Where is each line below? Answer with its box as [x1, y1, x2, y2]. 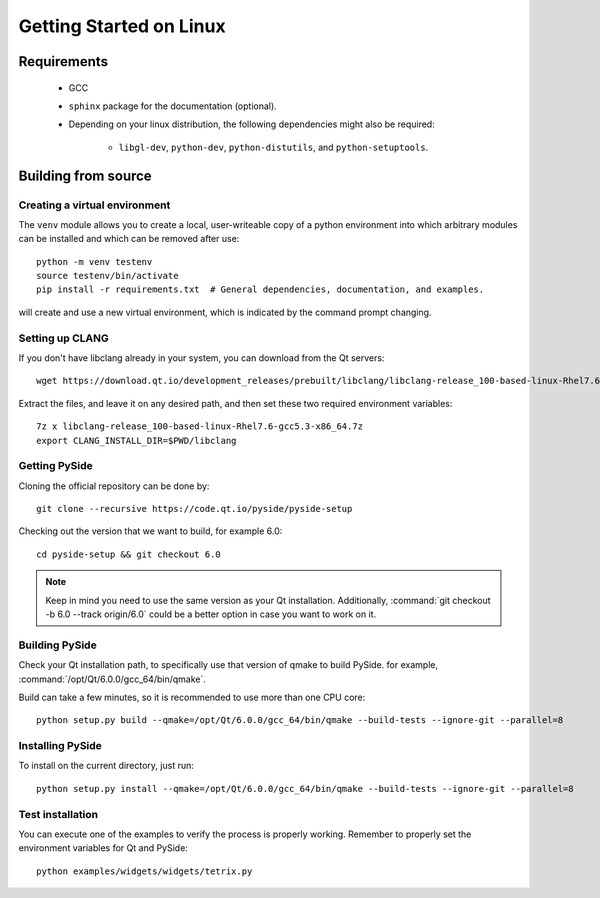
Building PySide [18, 638, 97, 652]
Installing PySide [18, 739, 102, 753]
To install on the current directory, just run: [18, 760, 195, 772]
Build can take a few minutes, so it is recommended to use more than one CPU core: [18, 691, 366, 703]
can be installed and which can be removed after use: [18, 233, 240, 245]
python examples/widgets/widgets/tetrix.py [36, 865, 253, 877]
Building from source [18, 167, 152, 184]
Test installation [18, 807, 99, 821]
